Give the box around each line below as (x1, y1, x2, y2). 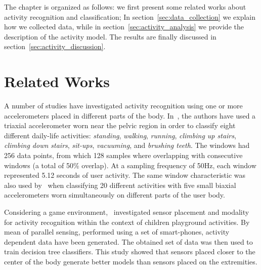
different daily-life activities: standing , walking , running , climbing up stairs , (4, 130, 236, 140)
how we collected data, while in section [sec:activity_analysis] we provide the (4, 21, 244, 32)
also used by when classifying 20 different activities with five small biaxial (4, 179, 236, 190)
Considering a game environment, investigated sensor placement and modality (4, 207, 249, 217)
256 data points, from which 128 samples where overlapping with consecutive (4, 150, 243, 161)
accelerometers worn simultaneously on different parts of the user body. (4, 189, 225, 200)
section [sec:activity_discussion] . (4, 41, 106, 52)
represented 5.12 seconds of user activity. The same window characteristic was (4, 170, 246, 180)
